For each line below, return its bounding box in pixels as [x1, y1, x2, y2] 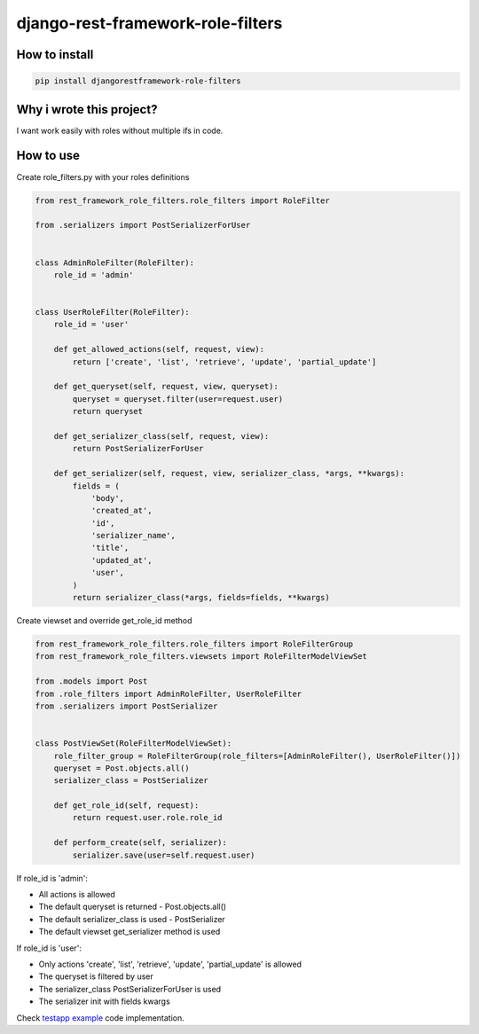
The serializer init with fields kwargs [38, 996, 170, 1007]
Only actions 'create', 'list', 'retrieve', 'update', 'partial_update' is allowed [38, 959, 302, 969]
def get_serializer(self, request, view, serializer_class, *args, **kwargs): [53, 468, 405, 479]
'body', [90, 493, 124, 503]
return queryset [72, 406, 144, 417]
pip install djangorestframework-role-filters [35, 76, 241, 86]
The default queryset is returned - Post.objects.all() [38, 901, 226, 913]
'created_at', [90, 505, 153, 516]
